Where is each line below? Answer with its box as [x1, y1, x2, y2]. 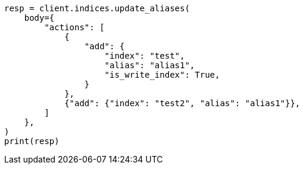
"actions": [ [44, 23, 105, 32]
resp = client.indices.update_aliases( [4, 4, 190, 13]
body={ [24, 13, 55, 23]
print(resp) [4, 136, 60, 146]
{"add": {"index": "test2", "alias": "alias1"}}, [64, 98, 301, 108]
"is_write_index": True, [104, 70, 220, 79]
